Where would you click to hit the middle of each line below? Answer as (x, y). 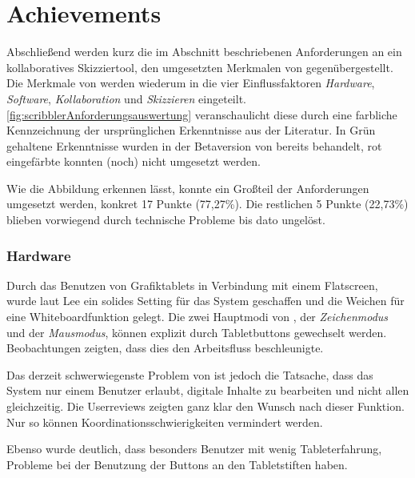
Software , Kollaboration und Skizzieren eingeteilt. (126, 98)
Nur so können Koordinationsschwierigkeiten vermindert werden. (165, 422)
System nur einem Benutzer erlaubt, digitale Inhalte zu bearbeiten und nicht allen (208, 390)
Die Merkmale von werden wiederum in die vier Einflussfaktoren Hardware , (191, 83)
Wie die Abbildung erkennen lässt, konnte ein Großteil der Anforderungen (188, 188)
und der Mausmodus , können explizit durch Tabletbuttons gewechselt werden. (197, 332)
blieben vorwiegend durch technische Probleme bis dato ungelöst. (166, 220)
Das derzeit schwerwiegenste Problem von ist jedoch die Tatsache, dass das (190, 374)
